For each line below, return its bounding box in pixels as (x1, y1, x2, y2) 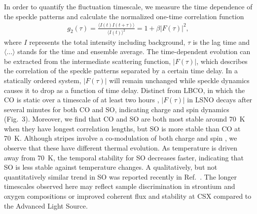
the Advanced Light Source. (4, 200, 88, 211)
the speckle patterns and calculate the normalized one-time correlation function (4, 11, 244, 21)
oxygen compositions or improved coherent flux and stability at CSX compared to (4, 191, 252, 201)
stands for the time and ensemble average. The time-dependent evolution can (17, 46, 251, 57)
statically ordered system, (4, 75, 81, 85)
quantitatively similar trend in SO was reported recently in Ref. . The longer (4, 171, 237, 182)
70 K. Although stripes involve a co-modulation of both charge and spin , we (4, 133, 237, 143)
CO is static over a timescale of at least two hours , (4, 94, 159, 105)
